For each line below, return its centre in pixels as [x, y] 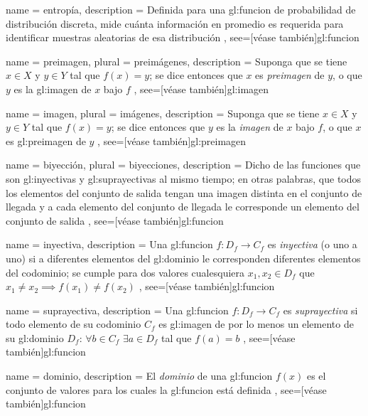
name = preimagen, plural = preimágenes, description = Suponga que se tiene [177, 61]
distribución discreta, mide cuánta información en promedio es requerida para [175, 23]
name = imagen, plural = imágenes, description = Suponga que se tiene [163, 113]
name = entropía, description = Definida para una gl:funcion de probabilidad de [181, 9]
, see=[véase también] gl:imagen [201, 89]
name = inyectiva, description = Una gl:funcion [109, 244]
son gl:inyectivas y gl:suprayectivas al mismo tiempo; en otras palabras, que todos [184, 178]
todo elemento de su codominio [74, 324]
